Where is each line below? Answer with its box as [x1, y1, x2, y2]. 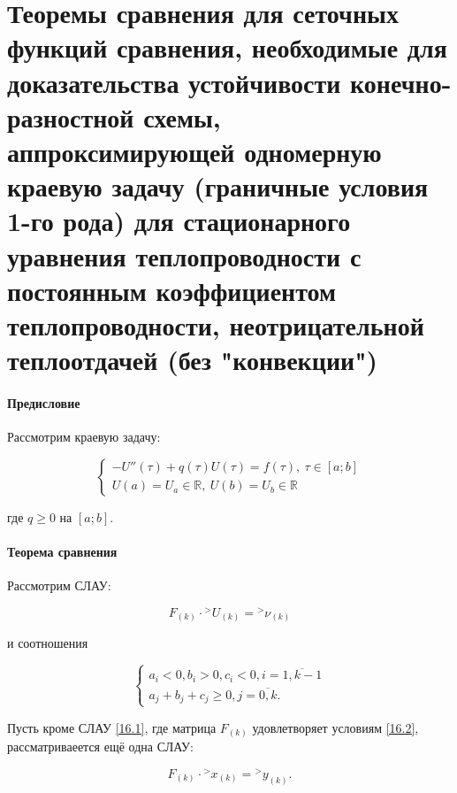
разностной [7, 98, 134, 135]
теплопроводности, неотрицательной [7, 306, 424, 343]
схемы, [143, 98, 221, 135]
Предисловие [7, 393, 80, 412]
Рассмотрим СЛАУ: [7, 576, 111, 595]
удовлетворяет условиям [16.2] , [252, 718, 419, 736]
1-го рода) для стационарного [7, 203, 351, 239]
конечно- [350, 64, 452, 100]
